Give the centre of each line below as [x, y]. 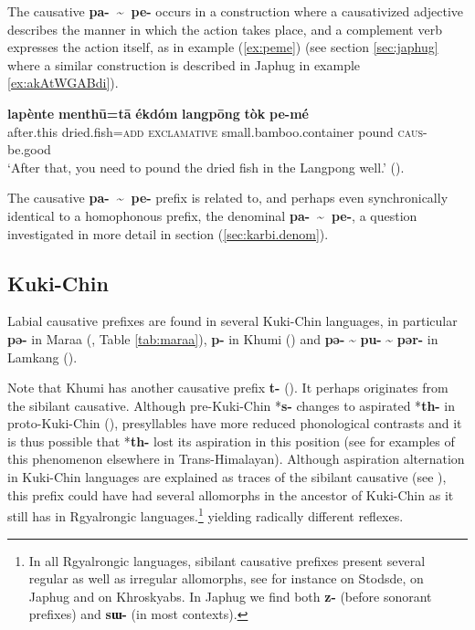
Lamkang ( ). [42, 357]
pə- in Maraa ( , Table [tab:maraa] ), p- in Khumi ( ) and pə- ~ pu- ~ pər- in [223, 338]
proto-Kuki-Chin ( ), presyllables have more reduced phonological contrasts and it [235, 423]
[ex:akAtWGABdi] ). [63, 83]
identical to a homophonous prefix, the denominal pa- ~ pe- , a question [212, 215]
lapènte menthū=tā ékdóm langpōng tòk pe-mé [158, 113]
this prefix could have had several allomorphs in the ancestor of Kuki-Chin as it [231, 494]
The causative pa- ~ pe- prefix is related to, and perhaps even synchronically [228, 198]
